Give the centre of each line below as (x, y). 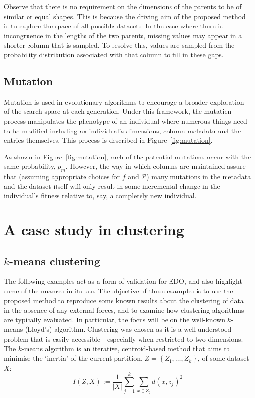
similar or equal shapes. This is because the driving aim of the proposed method (125, 16)
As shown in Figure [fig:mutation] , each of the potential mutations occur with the (127, 156)
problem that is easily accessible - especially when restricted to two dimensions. (124, 339)
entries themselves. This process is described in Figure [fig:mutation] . (108, 140)
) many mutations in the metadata (199, 176)
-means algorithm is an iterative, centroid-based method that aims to (126, 348)
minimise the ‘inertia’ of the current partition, (73, 358)
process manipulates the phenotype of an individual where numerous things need (126, 120)
